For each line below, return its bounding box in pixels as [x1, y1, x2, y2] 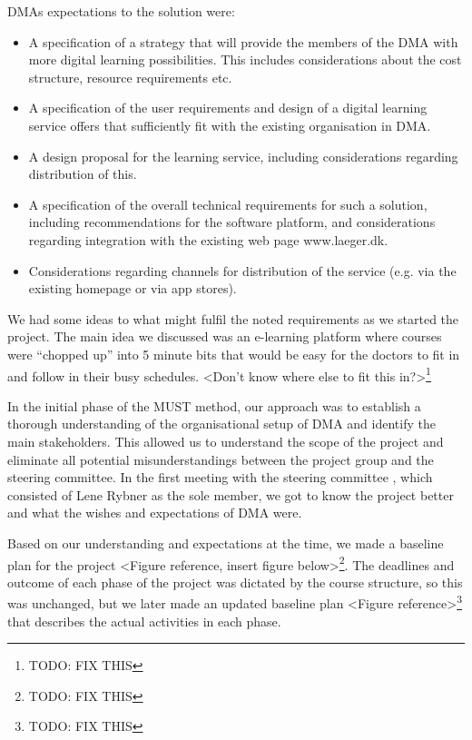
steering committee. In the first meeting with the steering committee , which [7, 468, 433, 487]
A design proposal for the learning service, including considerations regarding [28, 146, 458, 165]
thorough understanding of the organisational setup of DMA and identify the [7, 414, 436, 433]
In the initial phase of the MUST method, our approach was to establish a [7, 396, 421, 415]
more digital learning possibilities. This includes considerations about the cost [28, 50, 462, 69]
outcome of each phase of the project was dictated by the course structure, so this [7, 572, 463, 591]
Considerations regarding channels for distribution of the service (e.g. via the [28, 261, 457, 280]
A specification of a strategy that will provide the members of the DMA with [28, 32, 458, 51]
